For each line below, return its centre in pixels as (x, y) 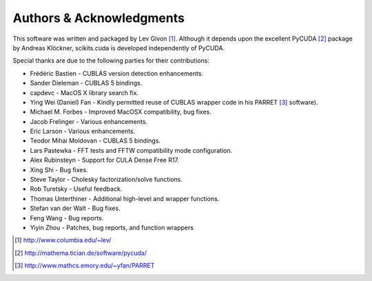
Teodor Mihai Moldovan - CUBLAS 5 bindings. (95, 140)
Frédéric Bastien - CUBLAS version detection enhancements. (116, 73)
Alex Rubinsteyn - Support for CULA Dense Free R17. (104, 160)
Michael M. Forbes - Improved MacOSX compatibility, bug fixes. (121, 112)
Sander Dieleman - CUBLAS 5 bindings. (86, 83)
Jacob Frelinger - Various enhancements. (89, 121)
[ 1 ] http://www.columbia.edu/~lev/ (63, 240)
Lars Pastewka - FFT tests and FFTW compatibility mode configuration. (131, 150)
